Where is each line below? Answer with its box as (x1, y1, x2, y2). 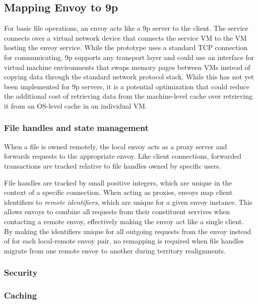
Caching (4, 289, 37, 302)
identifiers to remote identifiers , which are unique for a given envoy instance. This (4, 196, 253, 207)
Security (4, 266, 38, 279)
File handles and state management (4, 122, 149, 134)
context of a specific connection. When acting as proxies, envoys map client (4, 187, 233, 197)
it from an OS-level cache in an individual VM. (4, 100, 147, 111)
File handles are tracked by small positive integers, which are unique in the (4, 177, 232, 187)
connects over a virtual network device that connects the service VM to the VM (4, 32, 247, 43)
